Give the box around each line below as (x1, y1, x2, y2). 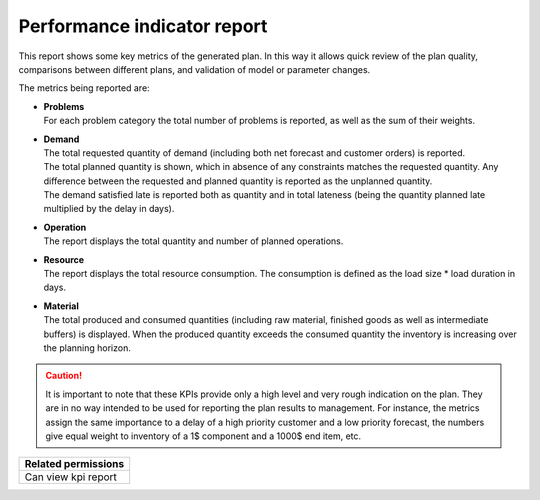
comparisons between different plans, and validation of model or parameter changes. (18, 63, 371, 75)
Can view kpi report (24, 470, 117, 484)
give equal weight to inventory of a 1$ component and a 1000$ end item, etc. (45, 430, 362, 442)
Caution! (45, 370, 83, 382)
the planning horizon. (43, 341, 132, 354)
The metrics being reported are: (18, 82, 150, 94)
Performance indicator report (18, 15, 268, 37)
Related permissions (24, 457, 125, 471)
